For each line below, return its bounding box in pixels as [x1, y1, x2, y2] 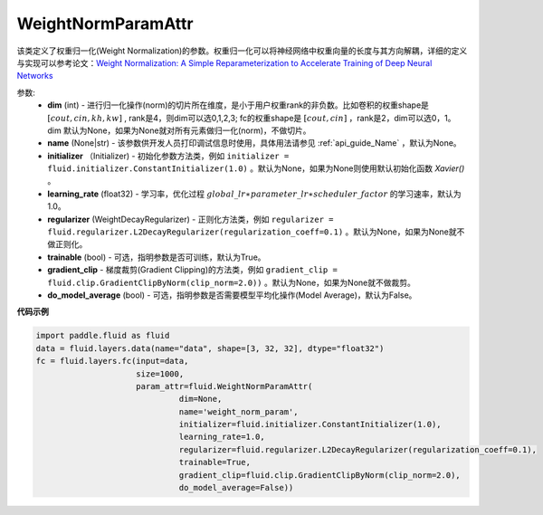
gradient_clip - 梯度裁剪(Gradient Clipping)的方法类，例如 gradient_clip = [47, 264, 338, 275]
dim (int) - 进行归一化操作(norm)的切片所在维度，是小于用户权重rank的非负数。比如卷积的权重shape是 [47, 100, 430, 110]
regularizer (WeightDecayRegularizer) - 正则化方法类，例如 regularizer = [47, 214, 334, 224]
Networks [16, 71, 53, 81]
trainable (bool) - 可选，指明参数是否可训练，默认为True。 [47, 252, 266, 262]
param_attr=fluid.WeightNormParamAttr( [136, 381, 313, 391]
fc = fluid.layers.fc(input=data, [35, 356, 189, 367]
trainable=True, [178, 457, 251, 468]
